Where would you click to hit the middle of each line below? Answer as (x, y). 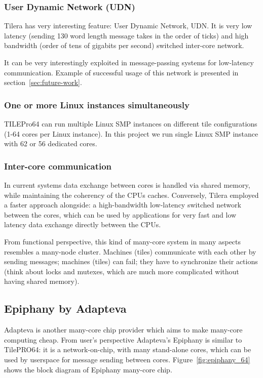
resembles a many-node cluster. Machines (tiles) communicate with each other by (130, 251)
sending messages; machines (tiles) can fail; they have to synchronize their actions (131, 261)
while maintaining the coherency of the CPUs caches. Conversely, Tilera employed (131, 195)
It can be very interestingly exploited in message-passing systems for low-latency (129, 62)
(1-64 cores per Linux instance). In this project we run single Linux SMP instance (131, 133)
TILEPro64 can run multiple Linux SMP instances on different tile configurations (131, 123)
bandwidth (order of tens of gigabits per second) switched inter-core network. (124, 45)
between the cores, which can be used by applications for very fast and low (120, 214)
